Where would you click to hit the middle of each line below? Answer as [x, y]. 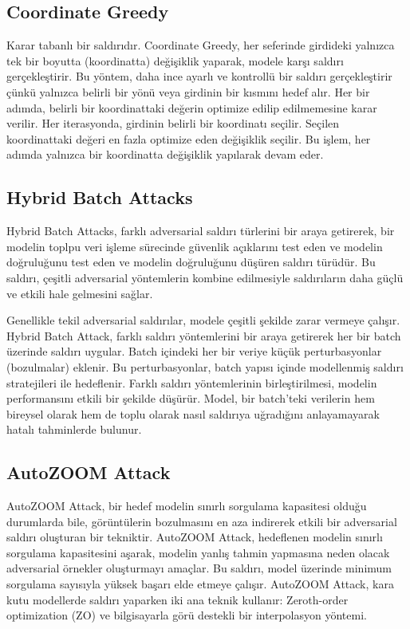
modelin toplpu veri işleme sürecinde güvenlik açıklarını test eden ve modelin [195, 246]
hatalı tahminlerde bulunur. [74, 429]
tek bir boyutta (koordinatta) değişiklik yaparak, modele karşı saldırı [175, 60]
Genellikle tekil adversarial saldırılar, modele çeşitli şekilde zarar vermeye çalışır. [203, 320]
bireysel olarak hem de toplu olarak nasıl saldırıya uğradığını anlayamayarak [193, 413]
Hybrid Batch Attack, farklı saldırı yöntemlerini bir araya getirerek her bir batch [204, 335]
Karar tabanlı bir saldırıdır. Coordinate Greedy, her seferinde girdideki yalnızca [201, 45]
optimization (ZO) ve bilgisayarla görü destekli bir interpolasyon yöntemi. [187, 615]
